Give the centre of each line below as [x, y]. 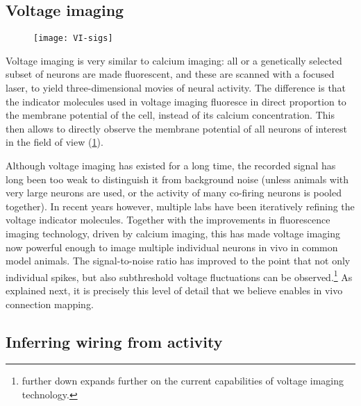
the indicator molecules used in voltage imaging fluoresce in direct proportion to [176, 101]
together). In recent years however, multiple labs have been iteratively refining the [180, 206]
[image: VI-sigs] [73, 39]
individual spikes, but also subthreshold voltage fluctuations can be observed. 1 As [179, 276]
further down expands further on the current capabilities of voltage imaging [183, 381]
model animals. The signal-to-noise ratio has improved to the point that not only [178, 261]
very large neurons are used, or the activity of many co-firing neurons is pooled [174, 193]
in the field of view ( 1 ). [54, 142]
